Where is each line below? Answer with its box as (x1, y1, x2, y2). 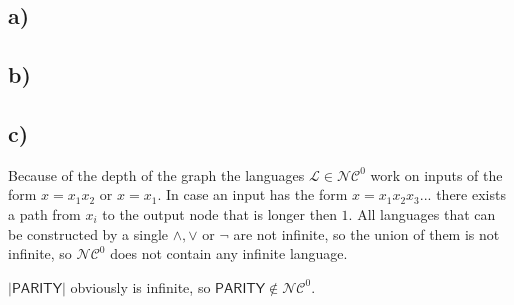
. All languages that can (348, 203, 496, 224)
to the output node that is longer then (102, 203, 337, 224)
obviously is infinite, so (70, 276, 211, 297)
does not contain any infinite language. (110, 243, 348, 264)
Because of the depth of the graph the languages (8, 164, 305, 185)
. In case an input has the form (157, 184, 348, 205)
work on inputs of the (370, 164, 503, 185)
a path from (8, 203, 81, 224)
